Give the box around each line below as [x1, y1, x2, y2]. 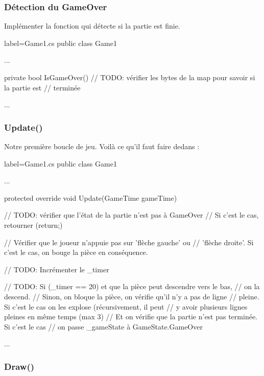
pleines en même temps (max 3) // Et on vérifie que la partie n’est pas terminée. [4, 311, 257, 322]
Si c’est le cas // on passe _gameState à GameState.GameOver [4, 321, 203, 332]
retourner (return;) [4, 219, 63, 230]
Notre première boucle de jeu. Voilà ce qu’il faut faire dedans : [4, 141, 200, 151]
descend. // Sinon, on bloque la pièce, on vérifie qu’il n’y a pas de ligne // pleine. [4, 291, 259, 301]
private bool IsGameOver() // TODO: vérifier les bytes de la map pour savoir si [4, 72, 255, 82]
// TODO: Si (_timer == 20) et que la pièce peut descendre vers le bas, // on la [4, 281, 260, 292]
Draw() [4, 360, 35, 372]
